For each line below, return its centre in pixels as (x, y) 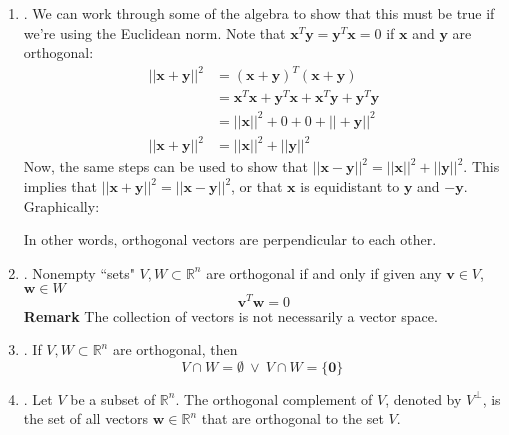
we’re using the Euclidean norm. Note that (154, 32)
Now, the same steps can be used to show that (166, 166)
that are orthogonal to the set (292, 418)
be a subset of (113, 398)
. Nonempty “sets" (79, 272)
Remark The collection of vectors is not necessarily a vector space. (230, 315)
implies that (60, 186)
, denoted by (423, 398)
